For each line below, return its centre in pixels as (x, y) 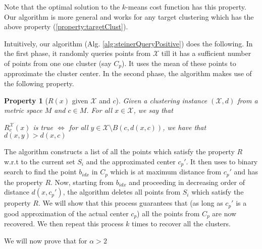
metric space (23, 110)
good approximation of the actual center (66, 213)
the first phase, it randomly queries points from (77, 53)
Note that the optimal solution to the (62, 7)
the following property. (39, 83)
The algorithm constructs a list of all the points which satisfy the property (119, 151)
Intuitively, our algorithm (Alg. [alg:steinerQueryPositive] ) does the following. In (128, 43)
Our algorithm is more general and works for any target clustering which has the (129, 16)
